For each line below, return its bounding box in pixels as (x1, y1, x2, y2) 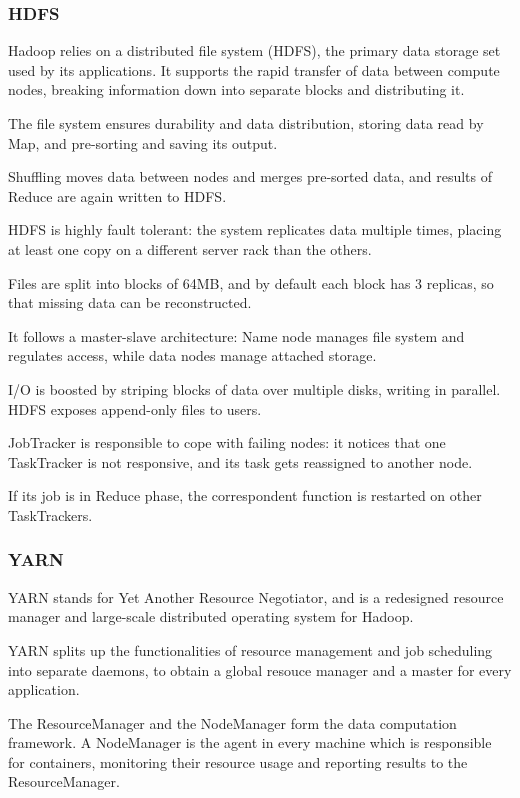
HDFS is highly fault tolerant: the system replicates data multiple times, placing (8, 219, 502, 240)
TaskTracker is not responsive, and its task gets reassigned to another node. (8, 451, 473, 472)
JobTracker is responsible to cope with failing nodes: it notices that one (8, 432, 446, 453)
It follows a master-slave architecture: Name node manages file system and (8, 325, 465, 346)
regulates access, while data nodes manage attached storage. (8, 345, 377, 366)
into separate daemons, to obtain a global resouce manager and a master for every (8, 659, 512, 680)
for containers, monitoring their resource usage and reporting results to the (8, 751, 468, 772)
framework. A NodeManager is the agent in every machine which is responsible (8, 732, 492, 753)
